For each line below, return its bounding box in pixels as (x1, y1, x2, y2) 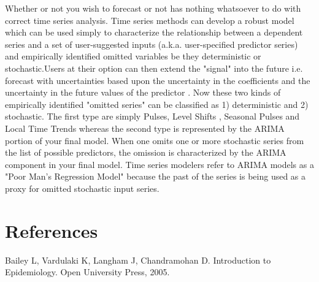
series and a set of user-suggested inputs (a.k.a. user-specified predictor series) (5, 37, 298, 50)
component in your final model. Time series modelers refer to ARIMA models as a (5, 158, 314, 170)
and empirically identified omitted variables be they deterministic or (5, 50, 261, 63)
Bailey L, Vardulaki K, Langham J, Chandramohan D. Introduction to (5, 253, 271, 266)
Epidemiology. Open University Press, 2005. (5, 265, 170, 278)
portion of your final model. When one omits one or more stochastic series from (5, 134, 304, 147)
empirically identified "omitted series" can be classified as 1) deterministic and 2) (5, 97, 309, 110)
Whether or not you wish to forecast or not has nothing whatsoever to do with (5, 2, 301, 14)
